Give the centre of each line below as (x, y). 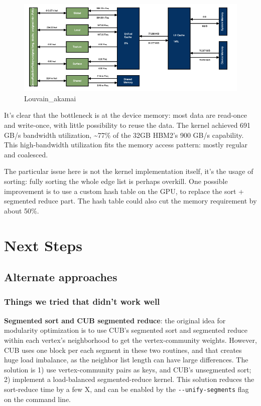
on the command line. (37, 399)
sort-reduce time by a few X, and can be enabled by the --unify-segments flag (126, 389)
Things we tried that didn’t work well (82, 301)
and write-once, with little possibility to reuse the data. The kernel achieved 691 (127, 125)
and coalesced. (26, 154)
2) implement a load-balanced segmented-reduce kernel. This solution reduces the (129, 379)
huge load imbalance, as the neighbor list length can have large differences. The (126, 360)
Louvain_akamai (50, 98)
